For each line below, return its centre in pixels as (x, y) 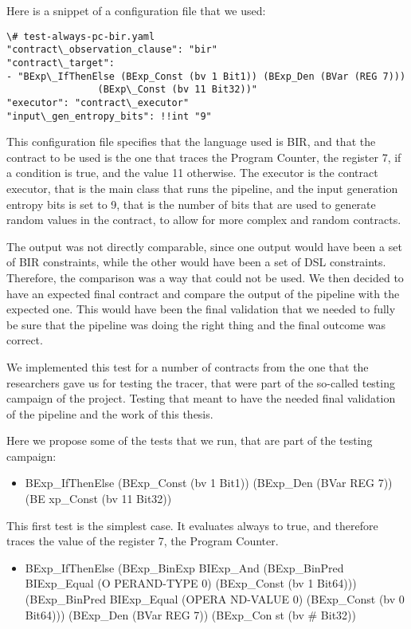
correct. (25, 340)
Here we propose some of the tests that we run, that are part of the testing (190, 440)
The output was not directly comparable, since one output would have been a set (204, 246)
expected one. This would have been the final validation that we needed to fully (201, 309)
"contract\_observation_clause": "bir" (112, 50)
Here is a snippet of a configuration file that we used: (136, 10)
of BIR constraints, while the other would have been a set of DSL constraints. (196, 262)
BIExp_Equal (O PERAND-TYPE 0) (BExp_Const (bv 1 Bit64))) (191, 583)
